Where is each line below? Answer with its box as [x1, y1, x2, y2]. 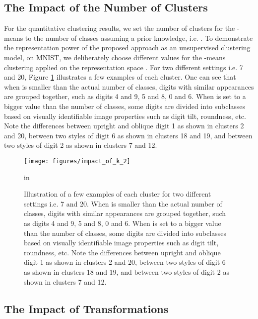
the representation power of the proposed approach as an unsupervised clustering [4, 42, 251, 53]
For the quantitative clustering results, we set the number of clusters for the [4, 23, 235, 33]
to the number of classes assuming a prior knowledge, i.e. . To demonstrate [25, 32, 253, 43]
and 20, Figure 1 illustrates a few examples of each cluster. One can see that [4, 72, 236, 82]
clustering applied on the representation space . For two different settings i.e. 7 [4, 62, 243, 72]
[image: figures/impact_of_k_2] [24, 157, 130, 165]
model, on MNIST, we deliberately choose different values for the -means [4, 52, 226, 62]
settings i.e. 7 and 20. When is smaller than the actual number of [24, 198, 222, 209]
